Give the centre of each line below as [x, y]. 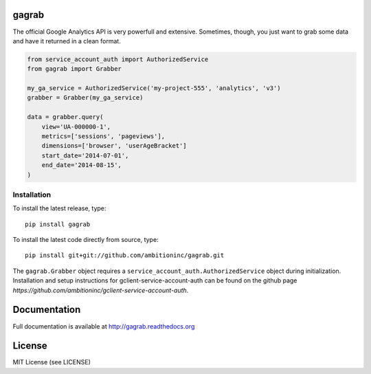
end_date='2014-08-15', [81, 165]
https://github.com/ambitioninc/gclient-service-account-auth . [101, 290]
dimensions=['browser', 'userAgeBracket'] [114, 146]
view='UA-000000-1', [76, 126]
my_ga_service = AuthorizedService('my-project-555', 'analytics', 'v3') [154, 88]
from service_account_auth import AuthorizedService [118, 59]
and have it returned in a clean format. [67, 41]
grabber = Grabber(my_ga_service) [85, 98]
